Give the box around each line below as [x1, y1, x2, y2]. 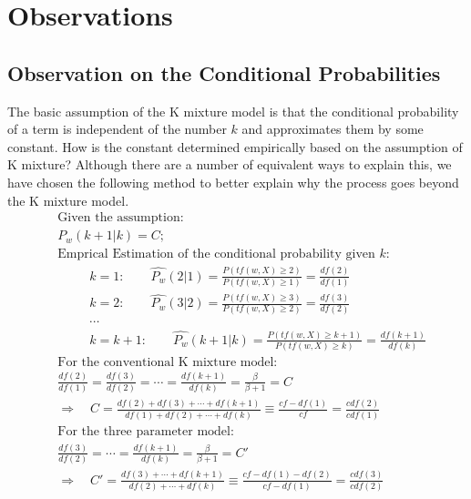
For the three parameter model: [57, 424, 234, 438]
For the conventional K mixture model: [57, 356, 278, 370]
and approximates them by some [241, 119, 424, 138]
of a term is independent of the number [7, 119, 227, 138]
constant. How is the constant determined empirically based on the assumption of [7, 137, 463, 156]
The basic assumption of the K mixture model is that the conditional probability [7, 101, 459, 120]
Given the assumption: [57, 211, 184, 225]
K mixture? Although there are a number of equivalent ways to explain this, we [7, 155, 452, 174]
